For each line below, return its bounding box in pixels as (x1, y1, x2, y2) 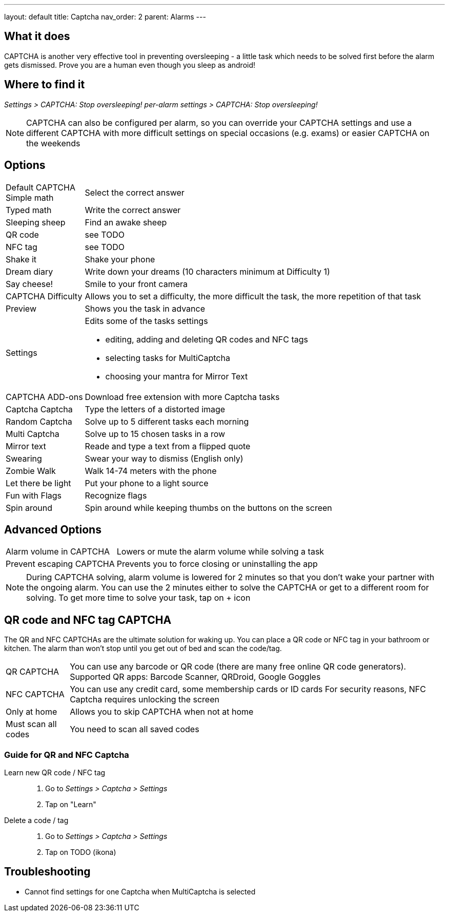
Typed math (6, 204, 52, 215)
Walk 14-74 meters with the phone (85, 465, 217, 476)
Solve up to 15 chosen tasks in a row (85, 428, 226, 439)
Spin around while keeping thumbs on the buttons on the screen (85, 502, 332, 513)
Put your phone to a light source (85, 478, 209, 488)
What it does (4, 30, 70, 43)
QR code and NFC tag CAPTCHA (4, 613, 172, 626)
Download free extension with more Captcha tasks (85, 391, 280, 402)
